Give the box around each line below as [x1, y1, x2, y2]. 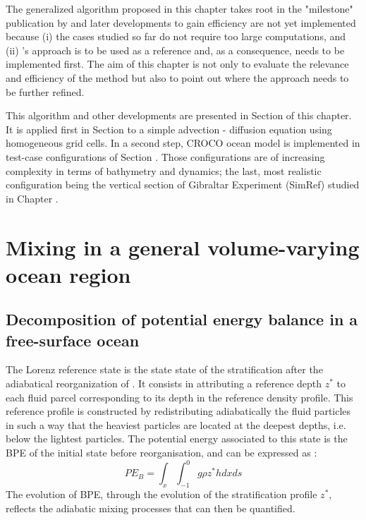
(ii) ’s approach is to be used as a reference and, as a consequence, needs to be [6, 42, 345, 57]
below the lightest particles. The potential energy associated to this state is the [6, 431, 348, 446]
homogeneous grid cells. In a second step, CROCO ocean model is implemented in [6, 135, 360, 150]
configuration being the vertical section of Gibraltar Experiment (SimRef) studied [6, 177, 360, 192]
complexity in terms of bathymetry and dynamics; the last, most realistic [6, 163, 322, 178]
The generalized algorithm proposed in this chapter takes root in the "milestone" [6, 1, 353, 16]
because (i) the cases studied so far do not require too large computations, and [6, 29, 346, 44]
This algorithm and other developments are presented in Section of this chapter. [6, 108, 352, 123]
